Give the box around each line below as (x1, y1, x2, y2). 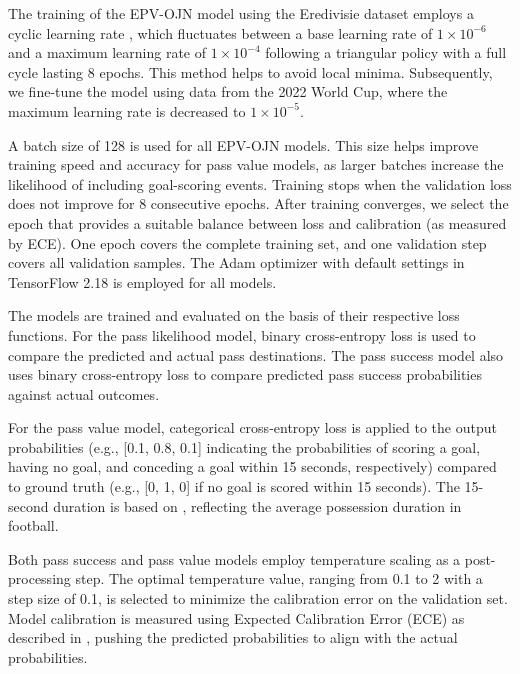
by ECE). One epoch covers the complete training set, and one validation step (8, 232, 487, 253)
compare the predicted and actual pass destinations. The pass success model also (8, 344, 504, 365)
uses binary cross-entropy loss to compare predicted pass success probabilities (8, 364, 482, 385)
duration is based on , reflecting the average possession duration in (53, 495, 462, 516)
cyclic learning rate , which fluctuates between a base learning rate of (8, 22, 433, 43)
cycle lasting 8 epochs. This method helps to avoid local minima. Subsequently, (8, 61, 493, 82)
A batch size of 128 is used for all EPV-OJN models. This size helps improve (8, 134, 479, 155)
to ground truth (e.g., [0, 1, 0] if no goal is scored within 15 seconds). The (8, 476, 460, 497)
